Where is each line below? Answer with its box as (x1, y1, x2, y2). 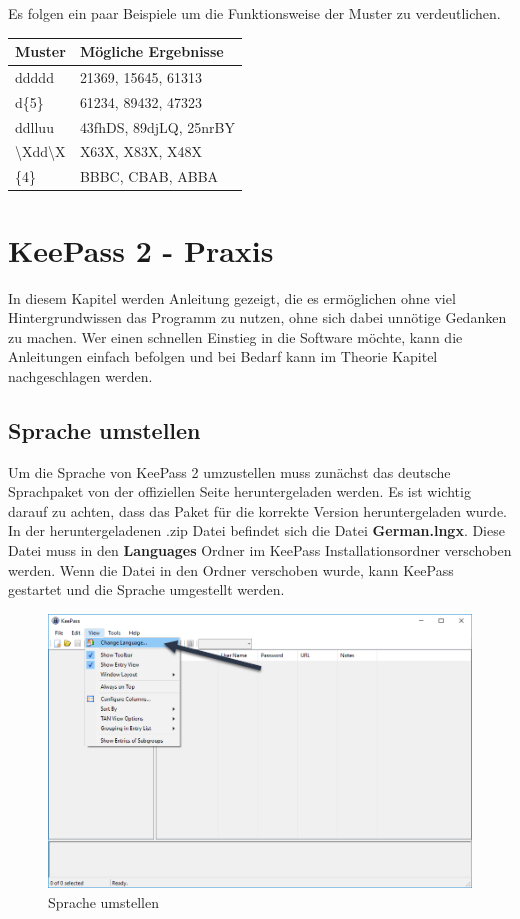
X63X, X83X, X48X (79, 141, 202, 162)
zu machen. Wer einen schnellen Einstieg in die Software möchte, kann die (8, 326, 463, 347)
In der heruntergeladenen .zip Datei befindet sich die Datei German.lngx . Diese (8, 520, 505, 541)
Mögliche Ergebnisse (79, 41, 224, 62)
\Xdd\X (15, 141, 66, 162)
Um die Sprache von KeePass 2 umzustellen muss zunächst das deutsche (8, 461, 451, 482)
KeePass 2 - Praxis (8, 229, 274, 270)
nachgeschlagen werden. (8, 365, 153, 386)
